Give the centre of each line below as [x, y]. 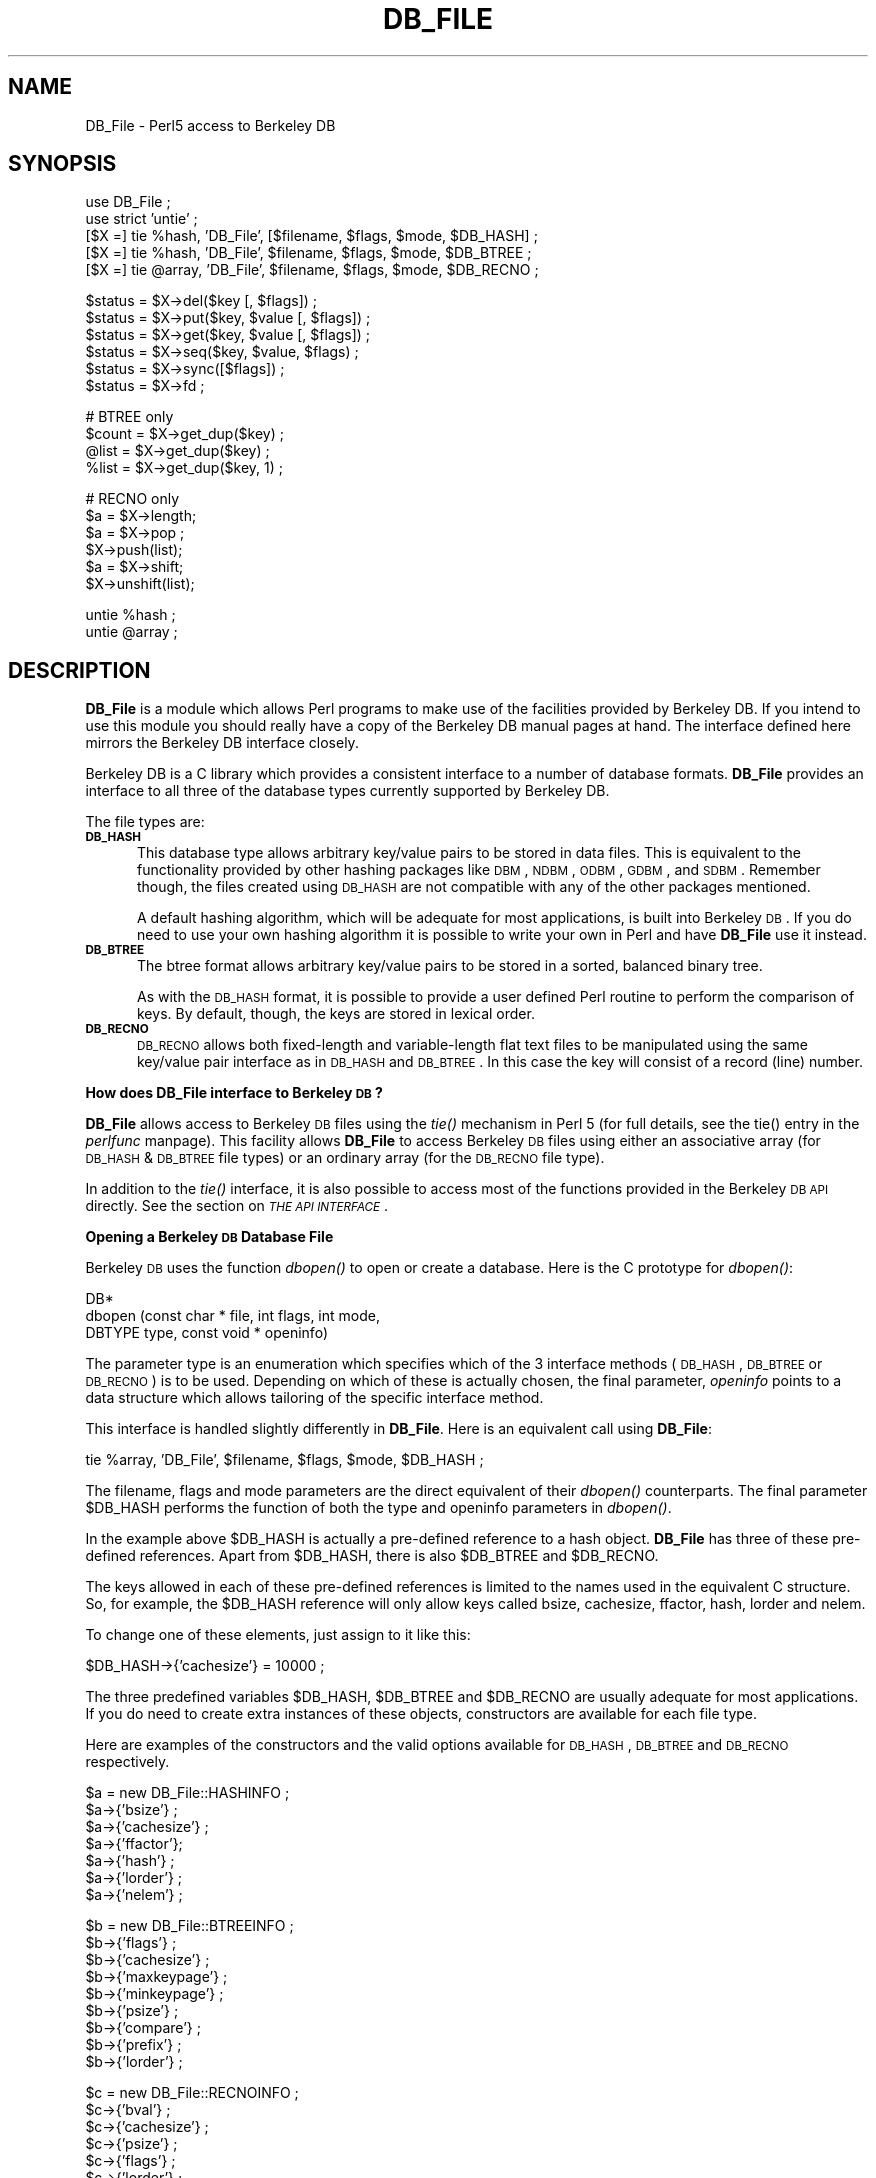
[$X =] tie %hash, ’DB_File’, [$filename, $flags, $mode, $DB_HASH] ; [311, 236]
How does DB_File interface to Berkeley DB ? [234, 1093]
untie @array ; [131, 632]
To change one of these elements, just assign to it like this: [278, 1635]
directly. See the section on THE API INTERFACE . [237, 1206]
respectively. [127, 1762]
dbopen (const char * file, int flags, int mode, [232, 1316]
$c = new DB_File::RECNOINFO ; [192, 2093]
